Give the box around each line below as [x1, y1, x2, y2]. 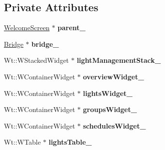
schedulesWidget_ [83, 120, 146, 131]
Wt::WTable [4, 137, 41, 147]
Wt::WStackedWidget [4, 55, 69, 65]
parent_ [57, 22, 86, 33]
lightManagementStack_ [77, 55, 161, 65]
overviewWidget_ [83, 71, 144, 81]
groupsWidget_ [83, 104, 137, 114]
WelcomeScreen [4, 22, 50, 33]
